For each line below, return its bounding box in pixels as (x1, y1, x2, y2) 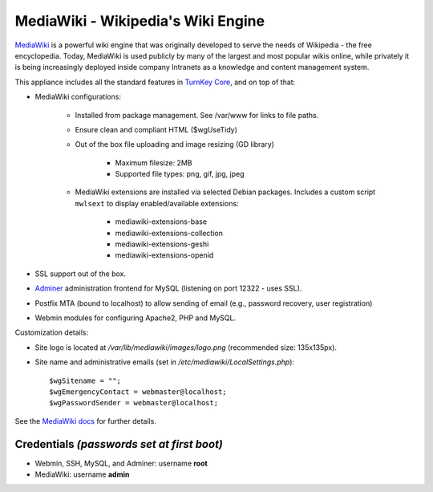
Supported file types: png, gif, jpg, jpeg (115, 169, 245, 179)
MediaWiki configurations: (34, 92, 122, 102)
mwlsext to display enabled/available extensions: (75, 198, 240, 208)
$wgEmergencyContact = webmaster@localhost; (49, 387, 228, 396)
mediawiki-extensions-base (115, 217, 208, 226)
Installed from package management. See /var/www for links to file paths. (75, 110, 319, 120)
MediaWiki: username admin (34, 470, 130, 479)
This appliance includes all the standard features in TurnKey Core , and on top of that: (14, 77, 296, 87)
